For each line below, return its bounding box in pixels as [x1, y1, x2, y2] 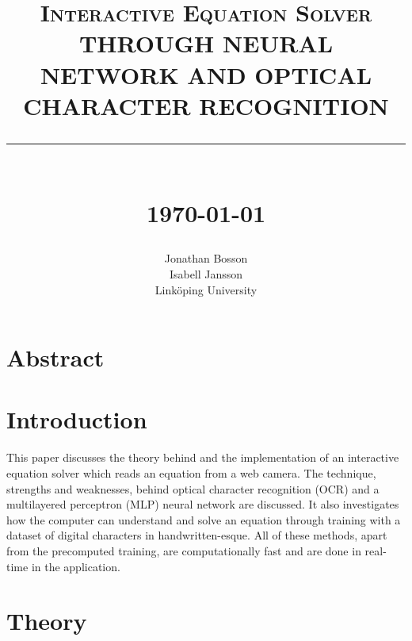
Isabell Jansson [169, 265, 243, 282]
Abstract [6, 341, 105, 374]
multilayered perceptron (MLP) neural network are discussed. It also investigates [6, 496, 399, 512]
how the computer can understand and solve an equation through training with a [6, 511, 401, 528]
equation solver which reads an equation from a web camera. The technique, [6, 465, 376, 481]
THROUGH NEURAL [78, 27, 334, 59]
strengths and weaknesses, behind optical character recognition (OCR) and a [6, 480, 380, 497]
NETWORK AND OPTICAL [40, 58, 372, 90]
